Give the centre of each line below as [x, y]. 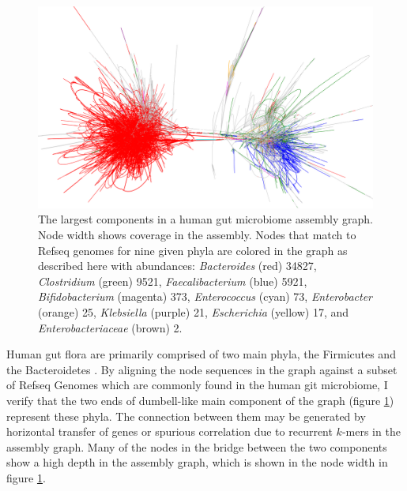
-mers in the [371, 431]
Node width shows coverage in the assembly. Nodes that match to [197, 235]
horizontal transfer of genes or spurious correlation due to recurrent [170, 431]
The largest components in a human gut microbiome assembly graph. [205, 219]
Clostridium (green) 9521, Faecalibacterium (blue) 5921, [173, 281]
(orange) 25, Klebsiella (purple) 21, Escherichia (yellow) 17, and [194, 312]
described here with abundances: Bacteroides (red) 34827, [177, 266]
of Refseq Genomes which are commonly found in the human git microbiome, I [197, 385]
